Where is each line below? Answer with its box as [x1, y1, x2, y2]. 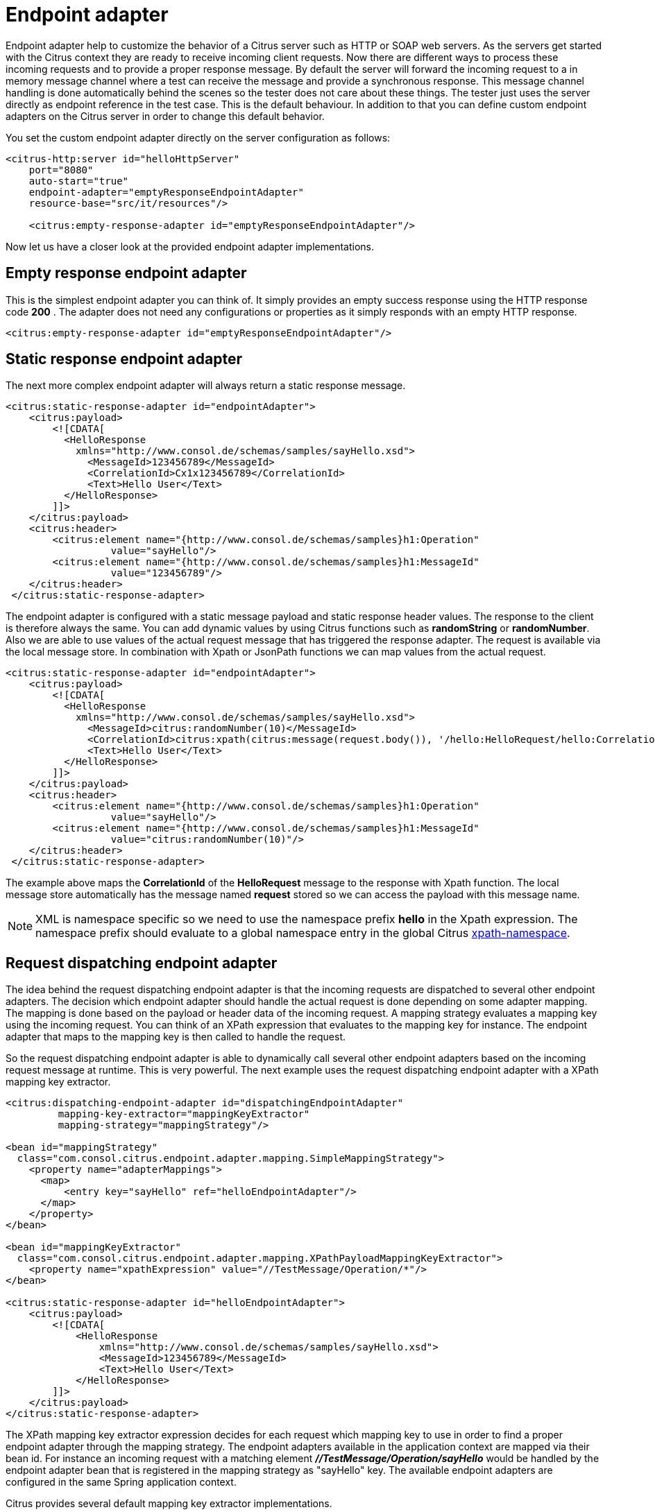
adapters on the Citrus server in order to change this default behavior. [6, 110, 325, 122]
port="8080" [28, 164, 94, 175]
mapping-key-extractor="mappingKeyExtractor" [58, 1108, 310, 1120]
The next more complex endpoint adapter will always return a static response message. [6, 379, 406, 392]
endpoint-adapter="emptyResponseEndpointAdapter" [28, 186, 304, 198]
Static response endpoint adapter [6, 350, 242, 368]
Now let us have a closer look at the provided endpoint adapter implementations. [6, 240, 374, 252]
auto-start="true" [28, 175, 129, 187]
